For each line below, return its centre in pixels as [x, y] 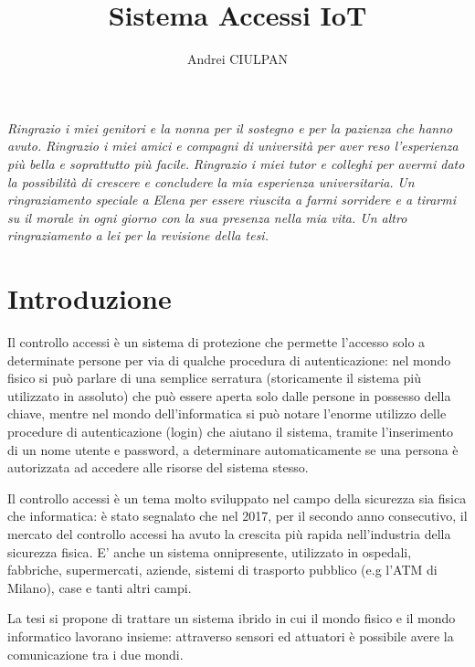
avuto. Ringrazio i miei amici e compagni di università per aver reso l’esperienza [233, 146]
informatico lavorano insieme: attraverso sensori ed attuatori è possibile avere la [231, 635]
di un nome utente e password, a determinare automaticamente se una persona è [233, 449]
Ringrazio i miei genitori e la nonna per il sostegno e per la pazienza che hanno [230, 127]
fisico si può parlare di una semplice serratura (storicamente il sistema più [215, 378]
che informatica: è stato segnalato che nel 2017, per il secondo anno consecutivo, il [237, 516]
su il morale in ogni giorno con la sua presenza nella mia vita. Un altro [207, 217]
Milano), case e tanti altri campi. [100, 587]
